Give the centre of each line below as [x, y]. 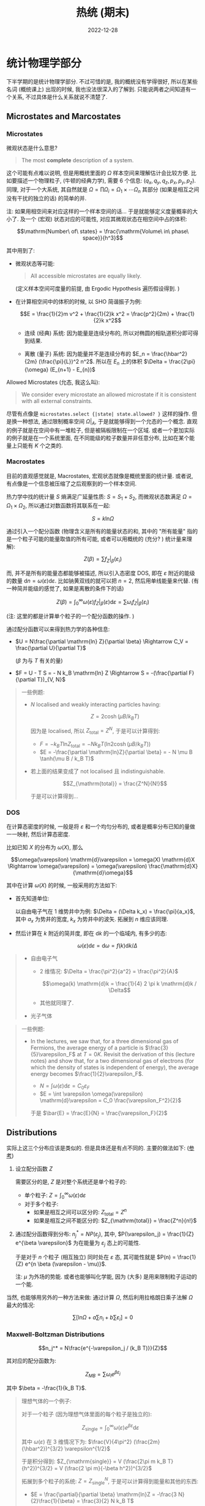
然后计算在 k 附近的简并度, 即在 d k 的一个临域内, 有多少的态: [91, 933]
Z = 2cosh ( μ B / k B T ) [115, 717]
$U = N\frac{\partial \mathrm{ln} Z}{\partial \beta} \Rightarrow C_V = [102, 641]
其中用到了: [21, 250]
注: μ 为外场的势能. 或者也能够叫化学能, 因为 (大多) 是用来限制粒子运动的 [106, 1276]
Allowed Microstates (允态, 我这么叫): [53, 382]
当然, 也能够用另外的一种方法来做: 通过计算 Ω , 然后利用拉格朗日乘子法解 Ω [100, 1297]
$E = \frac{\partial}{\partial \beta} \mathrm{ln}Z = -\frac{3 [104, 1494]
